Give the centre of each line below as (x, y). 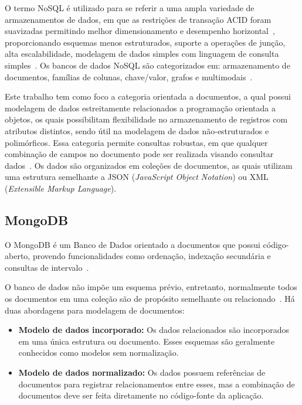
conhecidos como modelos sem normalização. (99, 353)
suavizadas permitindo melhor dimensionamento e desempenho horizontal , (140, 31)
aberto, (18, 256)
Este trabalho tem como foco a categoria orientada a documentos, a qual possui (148, 96)
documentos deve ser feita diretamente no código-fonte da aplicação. (141, 395)
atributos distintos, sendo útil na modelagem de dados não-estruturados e (137, 130)
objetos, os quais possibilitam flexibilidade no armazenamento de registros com (146, 119)
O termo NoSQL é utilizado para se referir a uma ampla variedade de (130, 8)
